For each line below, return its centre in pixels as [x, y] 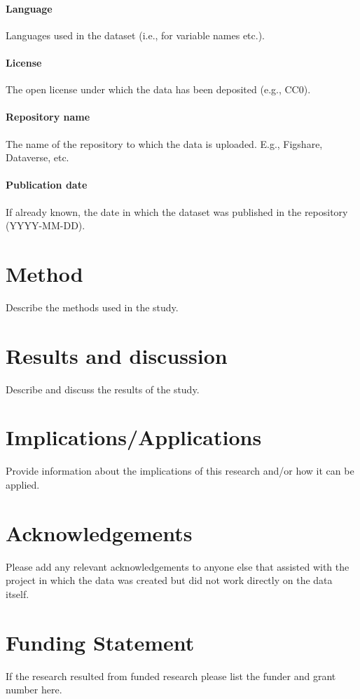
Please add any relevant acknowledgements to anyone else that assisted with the [178, 566]
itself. [18, 593]
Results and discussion [117, 355]
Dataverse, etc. [37, 157]
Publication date [47, 185]
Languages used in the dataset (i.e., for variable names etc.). [136, 35]
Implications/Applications [134, 437]
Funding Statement [100, 642]
